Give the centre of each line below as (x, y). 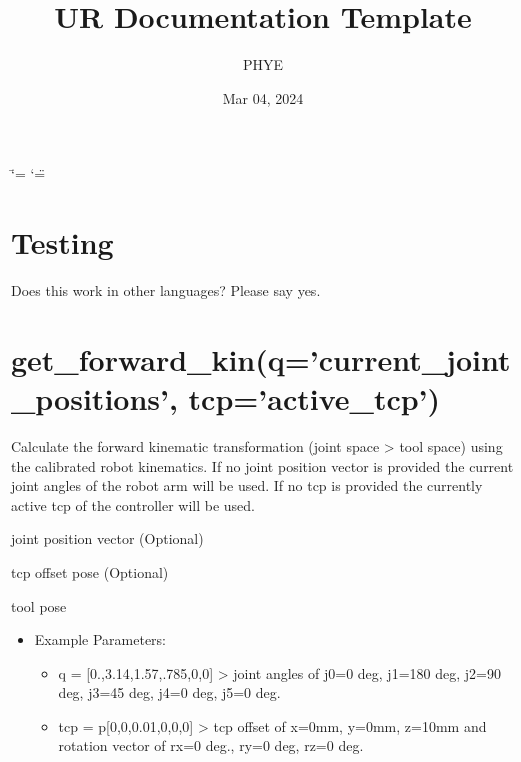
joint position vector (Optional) (107, 538)
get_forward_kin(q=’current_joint (261, 358)
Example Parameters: (100, 639)
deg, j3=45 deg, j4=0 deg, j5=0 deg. (169, 692)
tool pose (39, 605)
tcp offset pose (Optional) (90, 571)
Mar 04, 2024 (263, 97)
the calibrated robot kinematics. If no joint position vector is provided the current (262, 465)
